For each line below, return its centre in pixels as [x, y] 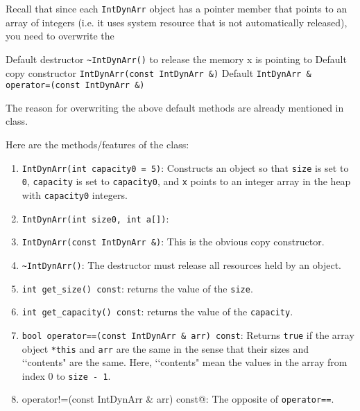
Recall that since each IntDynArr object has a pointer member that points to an [177, 8]
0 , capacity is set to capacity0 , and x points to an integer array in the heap [186, 181]
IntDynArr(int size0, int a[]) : [95, 218]
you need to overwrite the [60, 36]
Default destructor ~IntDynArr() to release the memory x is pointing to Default [176, 59]
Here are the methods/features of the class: [97, 144]
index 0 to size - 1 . [66, 375]
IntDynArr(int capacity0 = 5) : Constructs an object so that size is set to [185, 167]
